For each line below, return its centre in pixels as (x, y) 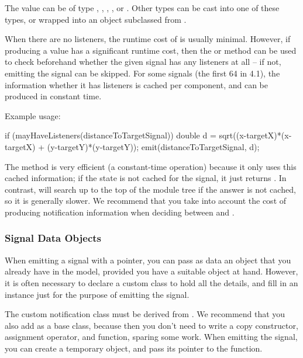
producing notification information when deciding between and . (120, 212)
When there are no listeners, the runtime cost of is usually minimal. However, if (148, 39)
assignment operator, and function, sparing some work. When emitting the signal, (151, 337)
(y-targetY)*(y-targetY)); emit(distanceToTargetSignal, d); (153, 146)
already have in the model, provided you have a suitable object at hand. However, (151, 271)
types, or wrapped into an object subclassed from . (96, 19)
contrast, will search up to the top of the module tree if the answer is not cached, (150, 189)
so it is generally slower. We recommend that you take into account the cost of (146, 201)
